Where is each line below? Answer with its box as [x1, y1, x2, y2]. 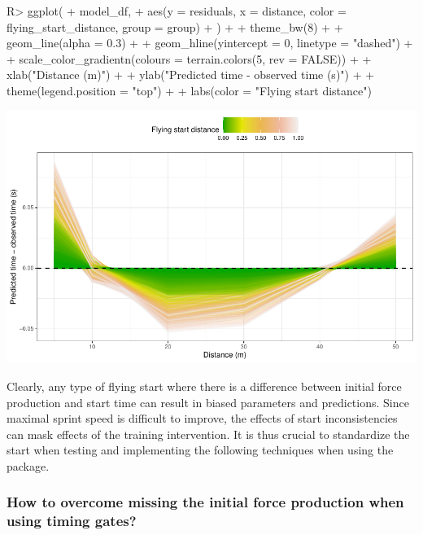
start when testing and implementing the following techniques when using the [7, 441, 394, 458]
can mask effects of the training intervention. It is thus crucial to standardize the [7, 425, 410, 442]
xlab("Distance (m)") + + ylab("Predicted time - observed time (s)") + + [7, 66, 375, 83]
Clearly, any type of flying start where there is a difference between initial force [7, 377, 402, 394]
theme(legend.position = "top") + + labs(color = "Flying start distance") [7, 81, 372, 99]
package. [7, 457, 50, 474]
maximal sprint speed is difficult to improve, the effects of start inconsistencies [7, 410, 398, 427]
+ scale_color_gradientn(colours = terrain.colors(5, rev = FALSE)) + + [7, 50, 372, 67]
